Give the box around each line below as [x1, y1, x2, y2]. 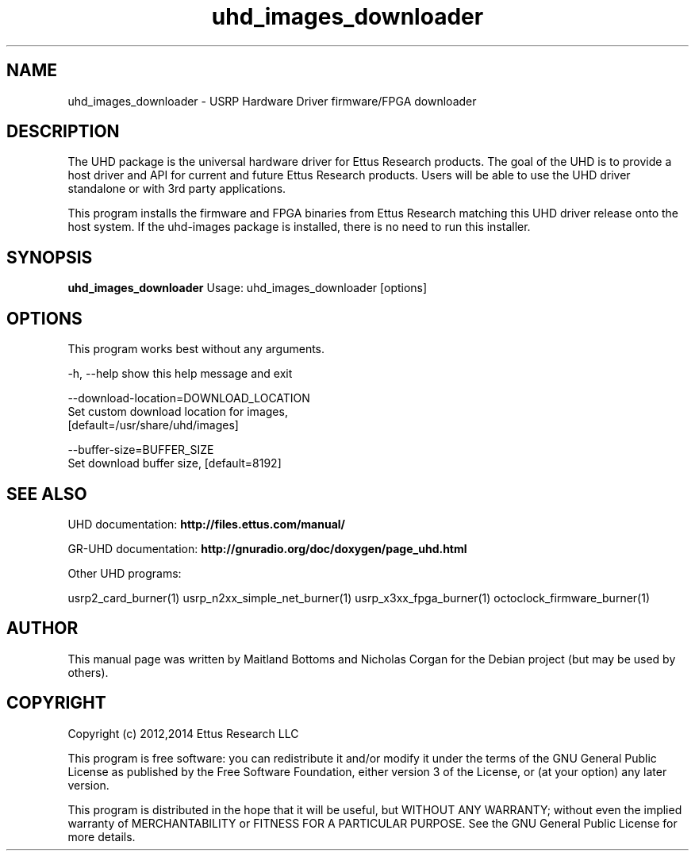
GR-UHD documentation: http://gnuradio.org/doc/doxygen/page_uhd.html [67, 541, 467, 555]
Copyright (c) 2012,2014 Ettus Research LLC [67, 726, 299, 740]
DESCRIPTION [6, 121, 120, 142]
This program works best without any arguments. [67, 342, 325, 356]
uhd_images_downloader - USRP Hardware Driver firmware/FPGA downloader [67, 94, 477, 108]
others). [67, 665, 109, 679]
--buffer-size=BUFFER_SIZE [67, 443, 214, 457]
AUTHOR [6, 618, 79, 639]
